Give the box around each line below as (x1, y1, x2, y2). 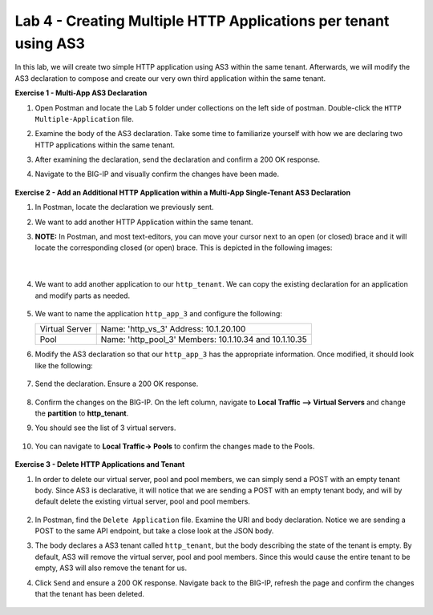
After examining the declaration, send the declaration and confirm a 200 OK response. (34, 155, 321, 164)
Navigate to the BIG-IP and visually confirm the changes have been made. (34, 169, 280, 179)
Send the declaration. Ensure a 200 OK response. (34, 379, 199, 388)
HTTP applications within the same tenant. (34, 140, 176, 150)
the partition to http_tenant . (34, 408, 129, 418)
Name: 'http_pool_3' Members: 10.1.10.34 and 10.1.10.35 (100, 334, 308, 345)
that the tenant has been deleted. (34, 589, 144, 599)
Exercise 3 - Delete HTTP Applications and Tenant (14, 460, 185, 469)
